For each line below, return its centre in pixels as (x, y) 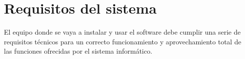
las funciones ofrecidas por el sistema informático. (78, 51)
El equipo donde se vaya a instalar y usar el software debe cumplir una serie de (122, 31)
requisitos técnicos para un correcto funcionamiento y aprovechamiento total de (123, 41)
